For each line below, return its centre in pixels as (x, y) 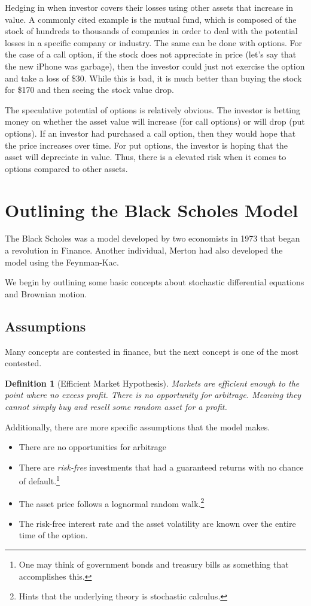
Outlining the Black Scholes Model (152, 209)
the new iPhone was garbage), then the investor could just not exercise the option (155, 66)
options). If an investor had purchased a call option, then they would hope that (150, 133)
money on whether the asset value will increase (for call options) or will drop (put (155, 121)
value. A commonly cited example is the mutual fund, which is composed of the (151, 19)
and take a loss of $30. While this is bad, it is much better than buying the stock (153, 78)
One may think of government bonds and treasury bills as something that (154, 564)
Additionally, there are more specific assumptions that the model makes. (138, 426)
